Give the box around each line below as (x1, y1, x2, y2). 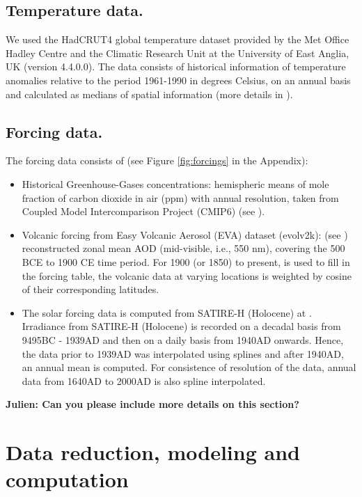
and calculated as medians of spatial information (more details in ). (6, 86, 293, 101)
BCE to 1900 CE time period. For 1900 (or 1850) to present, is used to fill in (22, 254, 350, 269)
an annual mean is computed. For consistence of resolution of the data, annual (22, 360, 356, 374)
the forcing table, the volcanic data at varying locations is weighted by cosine (22, 268, 352, 283)
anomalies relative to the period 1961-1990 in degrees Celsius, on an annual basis (6, 72, 351, 87)
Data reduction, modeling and (6, 438, 300, 466)
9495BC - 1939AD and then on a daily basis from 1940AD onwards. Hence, (22, 332, 344, 347)
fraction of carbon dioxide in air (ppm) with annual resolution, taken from (22, 190, 339, 205)
